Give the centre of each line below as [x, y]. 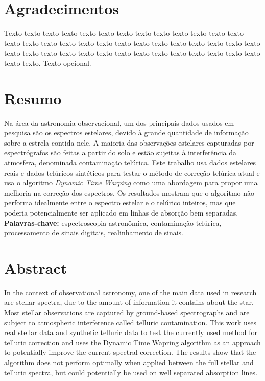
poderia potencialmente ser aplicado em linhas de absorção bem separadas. [121, 212]
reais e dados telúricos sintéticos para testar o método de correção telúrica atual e [132, 172]
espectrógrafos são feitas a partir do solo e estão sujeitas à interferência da [121, 152]
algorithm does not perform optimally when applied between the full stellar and [129, 362]
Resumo [33, 98]
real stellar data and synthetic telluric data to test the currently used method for [131, 332]
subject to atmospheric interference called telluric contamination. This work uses [130, 322]
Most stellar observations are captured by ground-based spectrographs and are [127, 312]
